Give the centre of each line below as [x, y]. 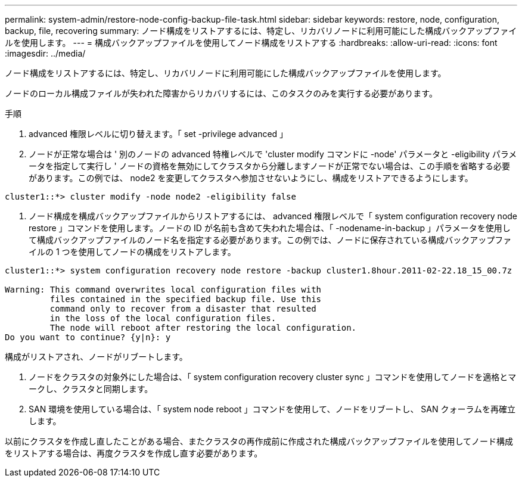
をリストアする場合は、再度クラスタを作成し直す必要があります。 [134, 453]
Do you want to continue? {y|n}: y [88, 337]
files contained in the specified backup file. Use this [186, 299]
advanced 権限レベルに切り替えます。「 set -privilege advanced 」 [159, 134]
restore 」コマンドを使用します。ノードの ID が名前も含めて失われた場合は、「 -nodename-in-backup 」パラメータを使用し [270, 228]
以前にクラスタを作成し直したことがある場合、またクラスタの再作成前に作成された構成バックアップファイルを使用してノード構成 [259, 441]
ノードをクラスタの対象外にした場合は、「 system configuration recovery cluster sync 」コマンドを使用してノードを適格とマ [273, 377]
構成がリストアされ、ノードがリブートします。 [96, 357]
